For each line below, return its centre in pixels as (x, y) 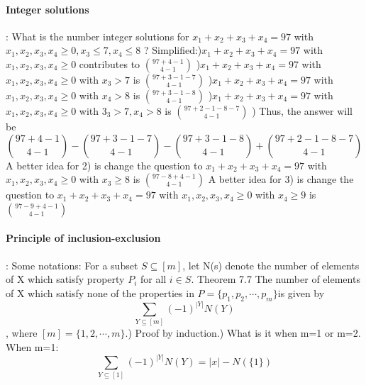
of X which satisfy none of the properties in (100, 292)
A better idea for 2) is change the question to (104, 165)
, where (22, 333)
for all (153, 279)
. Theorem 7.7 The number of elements (276, 279)
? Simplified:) (173, 50)
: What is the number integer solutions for (98, 36)
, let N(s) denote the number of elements (271, 265)
